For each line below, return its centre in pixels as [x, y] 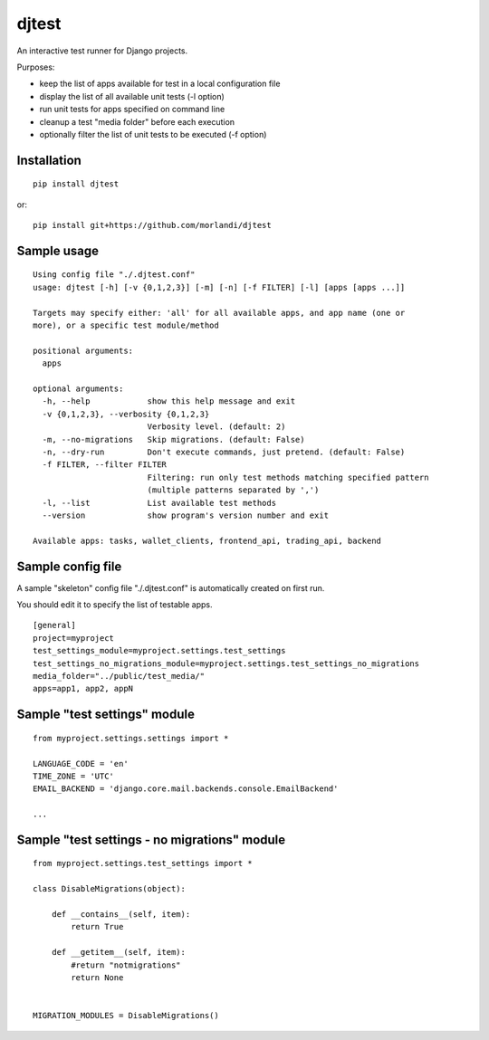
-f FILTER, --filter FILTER [105, 465]
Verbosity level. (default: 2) [216, 427]
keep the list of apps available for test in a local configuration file [160, 84]
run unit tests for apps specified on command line [132, 110]
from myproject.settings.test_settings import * [143, 863]
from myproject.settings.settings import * [131, 738]
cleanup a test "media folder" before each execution [137, 121]
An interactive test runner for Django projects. [102, 51]
